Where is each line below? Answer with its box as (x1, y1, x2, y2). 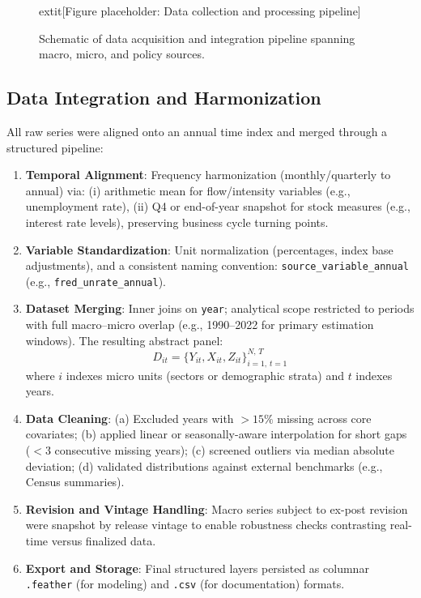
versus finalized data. (51, 532, 156, 549)
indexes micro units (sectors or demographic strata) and (66, 366, 344, 383)
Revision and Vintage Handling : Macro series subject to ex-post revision (25, 500, 408, 517)
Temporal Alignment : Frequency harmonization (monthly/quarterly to (25, 166, 391, 183)
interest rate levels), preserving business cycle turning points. (25, 213, 329, 230)
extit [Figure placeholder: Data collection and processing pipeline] (39, 2, 361, 19)
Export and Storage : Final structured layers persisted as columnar (25, 559, 369, 576)
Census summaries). (25, 473, 125, 490)
